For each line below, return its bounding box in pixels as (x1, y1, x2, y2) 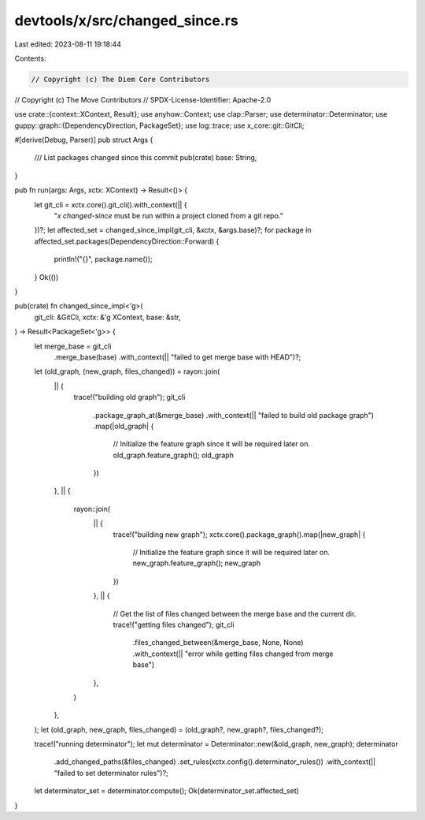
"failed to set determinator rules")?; (54, 768, 168, 777)
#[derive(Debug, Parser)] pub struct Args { (14, 135, 153, 145)
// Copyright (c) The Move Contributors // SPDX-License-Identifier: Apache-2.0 (14, 95, 272, 104)
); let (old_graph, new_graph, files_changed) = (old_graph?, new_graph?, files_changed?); (34, 725, 324, 734)
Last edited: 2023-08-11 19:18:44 (14, 39, 122, 49)
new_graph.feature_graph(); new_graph (132, 558, 261, 568)
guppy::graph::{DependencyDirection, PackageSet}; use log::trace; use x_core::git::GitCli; (14, 121, 305, 130)
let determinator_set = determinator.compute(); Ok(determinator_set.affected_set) (34, 786, 299, 796)
